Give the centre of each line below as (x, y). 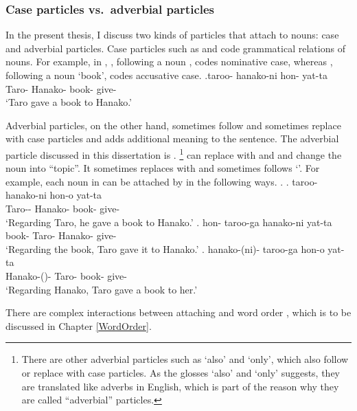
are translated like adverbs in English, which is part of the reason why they (180, 386)
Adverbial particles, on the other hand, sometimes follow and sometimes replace (173, 125)
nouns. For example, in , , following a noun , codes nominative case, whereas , (169, 62)
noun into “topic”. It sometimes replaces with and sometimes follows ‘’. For (163, 168)
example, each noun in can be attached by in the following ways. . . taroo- (162, 181)
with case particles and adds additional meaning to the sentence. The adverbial (172, 138)
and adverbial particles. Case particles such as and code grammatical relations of (175, 48)
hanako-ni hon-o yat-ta (54, 195)
